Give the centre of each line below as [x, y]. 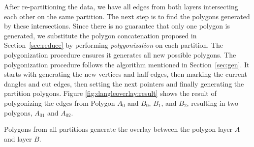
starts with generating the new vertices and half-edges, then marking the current [126, 74]
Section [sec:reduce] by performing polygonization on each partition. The [114, 45]
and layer [18, 138]
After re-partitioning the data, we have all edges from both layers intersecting [121, 6]
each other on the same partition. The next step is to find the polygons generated [127, 16]
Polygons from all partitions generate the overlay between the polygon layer [118, 129]
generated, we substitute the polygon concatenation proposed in [100, 35]
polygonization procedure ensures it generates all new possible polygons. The [120, 54]
